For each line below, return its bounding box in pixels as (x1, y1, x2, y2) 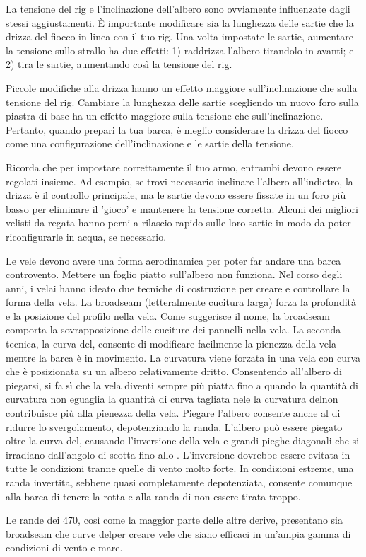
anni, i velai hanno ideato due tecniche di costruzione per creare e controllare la (6, 280, 350, 295)
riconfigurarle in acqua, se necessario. (6, 229, 167, 243)
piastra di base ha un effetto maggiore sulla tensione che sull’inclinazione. (6, 108, 324, 123)
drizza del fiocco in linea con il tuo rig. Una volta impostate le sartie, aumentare (6, 29, 353, 44)
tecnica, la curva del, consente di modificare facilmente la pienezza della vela (6, 336, 336, 351)
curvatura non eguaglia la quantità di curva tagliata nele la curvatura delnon (6, 391, 338, 406)
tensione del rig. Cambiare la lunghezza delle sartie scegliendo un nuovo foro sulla (6, 94, 359, 109)
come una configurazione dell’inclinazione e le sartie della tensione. (6, 136, 294, 151)
